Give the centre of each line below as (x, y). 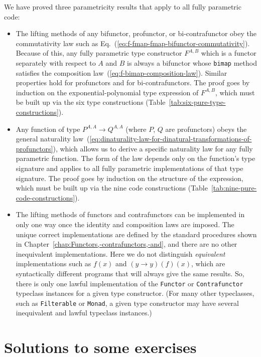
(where (136, 129)
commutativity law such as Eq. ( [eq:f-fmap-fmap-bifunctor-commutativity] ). (133, 43)
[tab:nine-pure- (234, 188)
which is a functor (229, 53)
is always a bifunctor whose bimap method (192, 62)
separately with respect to (56, 62)
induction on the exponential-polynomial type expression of (107, 92)
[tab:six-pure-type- (197, 102)
